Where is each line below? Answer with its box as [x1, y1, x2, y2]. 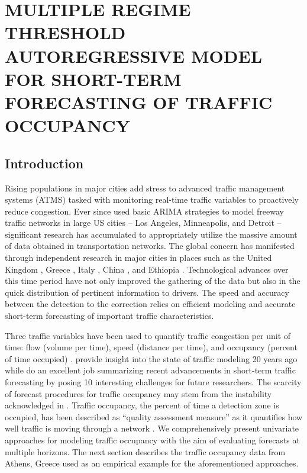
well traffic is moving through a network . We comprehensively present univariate [5, 422, 299, 434]
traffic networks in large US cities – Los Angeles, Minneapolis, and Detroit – [5, 216, 282, 229]
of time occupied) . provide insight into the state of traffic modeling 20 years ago [5, 352, 298, 365]
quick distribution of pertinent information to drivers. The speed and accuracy [5, 286, 289, 298]
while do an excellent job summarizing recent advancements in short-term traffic [5, 364, 296, 376]
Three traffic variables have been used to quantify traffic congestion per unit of [5, 329, 291, 341]
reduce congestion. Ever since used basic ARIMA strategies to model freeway [5, 204, 284, 217]
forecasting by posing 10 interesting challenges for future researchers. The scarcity [5, 376, 302, 388]
